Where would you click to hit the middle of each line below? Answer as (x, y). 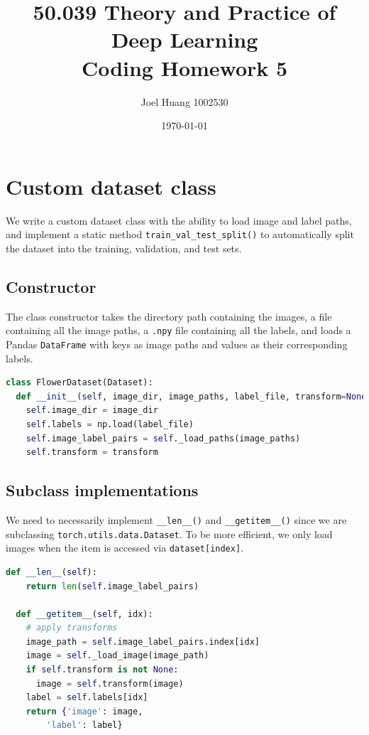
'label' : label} (84, 725)
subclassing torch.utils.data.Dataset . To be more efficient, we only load (169, 533)
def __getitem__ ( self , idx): (84, 614)
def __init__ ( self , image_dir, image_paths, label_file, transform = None (191, 396)
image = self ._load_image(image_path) (117, 656)
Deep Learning (184, 39)
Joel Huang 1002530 (184, 101)
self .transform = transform (92, 452)
